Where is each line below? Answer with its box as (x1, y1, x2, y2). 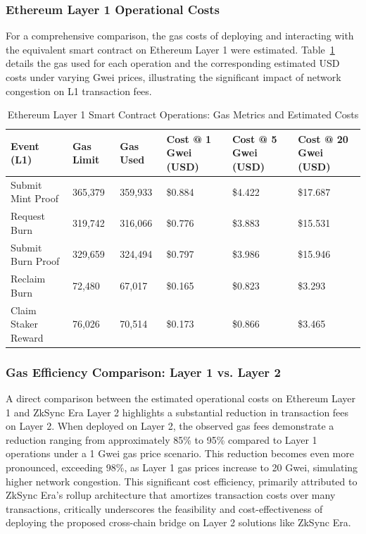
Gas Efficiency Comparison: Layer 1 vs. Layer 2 (6, 363, 281, 380)
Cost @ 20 (298, 131, 348, 146)
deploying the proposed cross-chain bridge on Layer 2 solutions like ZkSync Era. (6, 515, 351, 530)
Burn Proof (11, 254, 60, 268)
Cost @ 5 (232, 131, 277, 146)
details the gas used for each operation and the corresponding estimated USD (6, 56, 340, 70)
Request (11, 209, 45, 223)
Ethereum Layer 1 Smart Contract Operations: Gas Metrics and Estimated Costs (7, 107, 359, 122)
